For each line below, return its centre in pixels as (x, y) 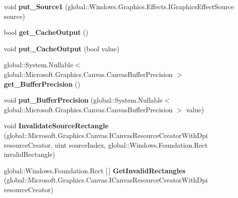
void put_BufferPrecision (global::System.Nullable (83, 100)
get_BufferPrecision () (42, 84)
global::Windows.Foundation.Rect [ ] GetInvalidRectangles (95, 170)
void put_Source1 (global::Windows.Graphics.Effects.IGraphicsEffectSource (119, 6)
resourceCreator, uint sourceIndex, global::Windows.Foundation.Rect (106, 145)
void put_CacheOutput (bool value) (62, 48)
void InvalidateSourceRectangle (56, 126)
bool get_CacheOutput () (46, 32)
